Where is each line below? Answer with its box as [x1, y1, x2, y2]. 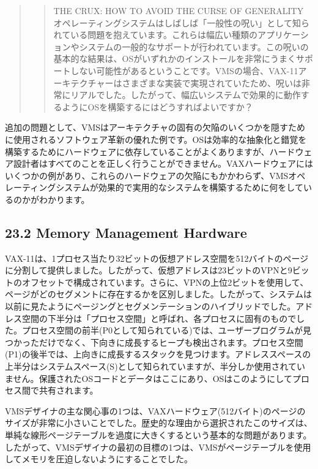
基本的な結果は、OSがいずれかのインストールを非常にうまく [53, 52, 296, 65]
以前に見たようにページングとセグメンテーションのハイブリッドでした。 [5, 300, 296, 313]
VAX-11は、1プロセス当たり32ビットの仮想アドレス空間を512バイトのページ [5, 251, 309, 264]
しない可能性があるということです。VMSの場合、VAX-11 [70, 64, 298, 77]
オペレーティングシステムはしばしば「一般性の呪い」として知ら [53, 16, 309, 29]
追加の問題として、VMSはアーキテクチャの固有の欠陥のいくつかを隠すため [5, 121, 306, 134]
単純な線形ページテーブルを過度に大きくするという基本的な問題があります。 [5, 429, 312, 441]
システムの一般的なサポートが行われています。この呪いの [79, 40, 309, 53]
